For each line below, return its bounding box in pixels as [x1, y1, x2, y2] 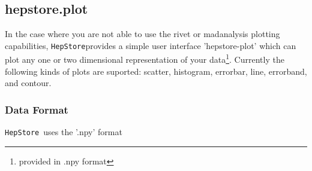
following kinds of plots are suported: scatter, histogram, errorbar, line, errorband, [5, 65, 307, 77]
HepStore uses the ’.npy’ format [5, 126, 122, 138]
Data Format [5, 102, 68, 117]
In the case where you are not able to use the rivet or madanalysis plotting [5, 28, 280, 40]
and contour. [5, 77, 52, 89]
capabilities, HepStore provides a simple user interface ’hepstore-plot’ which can [5, 39, 296, 51]
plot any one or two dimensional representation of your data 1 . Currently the [5, 51, 284, 66]
